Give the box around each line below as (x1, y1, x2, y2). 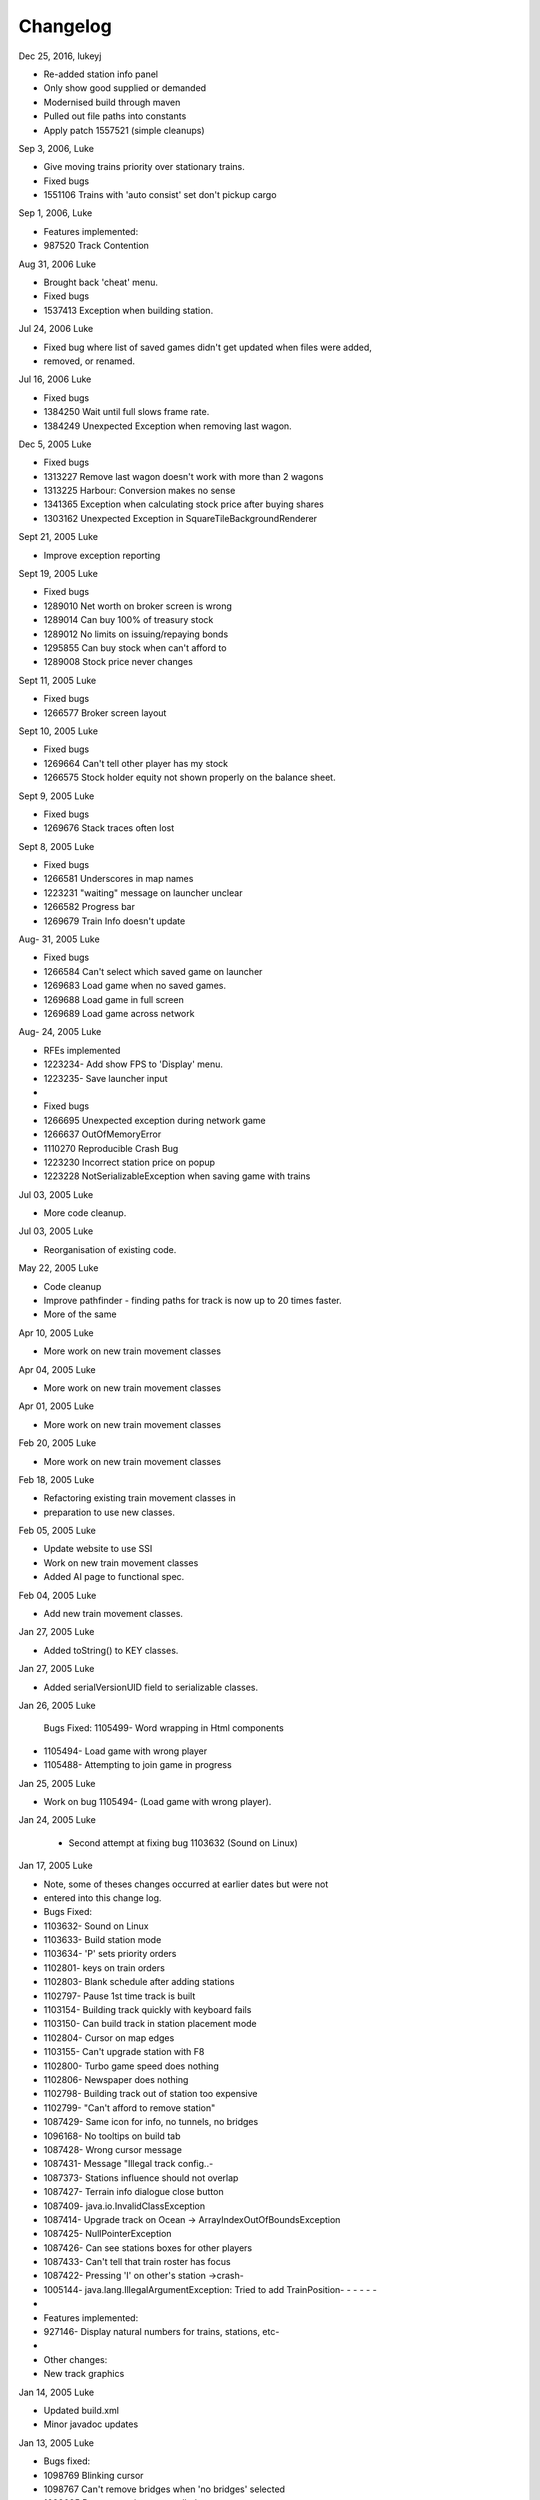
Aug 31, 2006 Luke (18, 258, 97, 270)
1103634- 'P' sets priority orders (43, 1948, 177, 1960)
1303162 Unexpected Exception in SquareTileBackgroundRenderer (43, 512, 318, 524)
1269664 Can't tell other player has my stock (43, 757, 229, 769)
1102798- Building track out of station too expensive (43, 2088, 258, 2100)
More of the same (43, 1308, 117, 1320)
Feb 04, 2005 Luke (18, 1589, 97, 1601)
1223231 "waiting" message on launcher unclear (43, 886, 243, 899)
